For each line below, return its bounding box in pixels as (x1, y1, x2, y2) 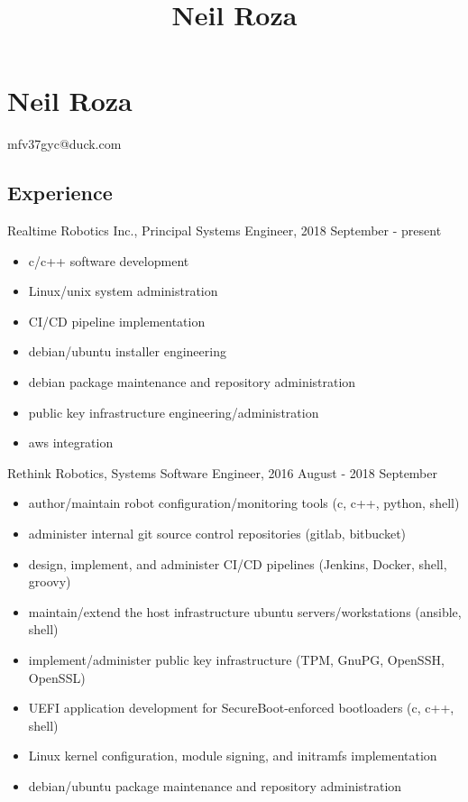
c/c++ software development (28, 251, 189, 270)
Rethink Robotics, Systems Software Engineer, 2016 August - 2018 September (7, 463, 437, 482)
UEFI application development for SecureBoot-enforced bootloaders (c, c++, (28, 698, 454, 717)
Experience (7, 179, 113, 207)
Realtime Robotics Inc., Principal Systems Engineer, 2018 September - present (7, 221, 442, 240)
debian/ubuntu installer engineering (28, 342, 226, 361)
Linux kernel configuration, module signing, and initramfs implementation (28, 746, 437, 765)
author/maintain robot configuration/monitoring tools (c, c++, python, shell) (28, 493, 460, 512)
